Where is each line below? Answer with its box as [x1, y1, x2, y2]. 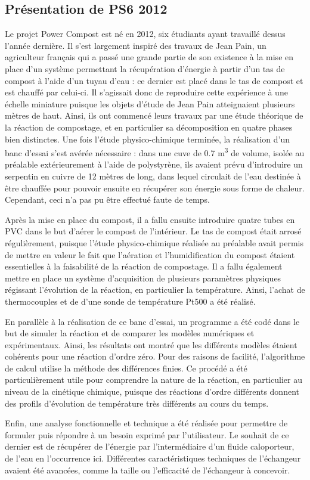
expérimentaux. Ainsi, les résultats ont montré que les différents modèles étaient [5, 338, 297, 351]
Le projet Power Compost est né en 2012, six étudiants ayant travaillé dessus [5, 27, 286, 40]
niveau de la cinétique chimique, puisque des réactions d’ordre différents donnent [5, 385, 299, 398]
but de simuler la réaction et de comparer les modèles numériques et [5, 327, 255, 339]
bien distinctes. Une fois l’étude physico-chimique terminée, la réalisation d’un [5, 132, 290, 145]
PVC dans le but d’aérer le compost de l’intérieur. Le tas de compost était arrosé [5, 225, 302, 237]
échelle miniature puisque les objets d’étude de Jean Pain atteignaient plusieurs [5, 97, 295, 110]
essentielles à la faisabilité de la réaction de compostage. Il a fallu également [5, 260, 283, 272]
